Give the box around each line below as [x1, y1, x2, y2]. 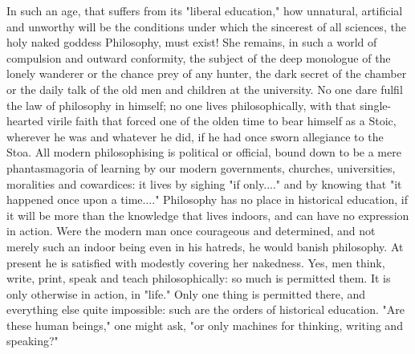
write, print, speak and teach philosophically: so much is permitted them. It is [6, 270, 391, 287]
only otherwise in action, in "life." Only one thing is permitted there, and [6, 285, 366, 302]
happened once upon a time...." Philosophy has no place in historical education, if [6, 191, 409, 208]
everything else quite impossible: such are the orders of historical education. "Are [6, 301, 405, 318]
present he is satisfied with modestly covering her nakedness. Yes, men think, [6, 254, 385, 271]
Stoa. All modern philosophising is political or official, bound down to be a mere [6, 144, 401, 161]
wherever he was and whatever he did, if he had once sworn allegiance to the [6, 128, 384, 144]
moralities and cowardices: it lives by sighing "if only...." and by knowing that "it [6, 175, 402, 192]
